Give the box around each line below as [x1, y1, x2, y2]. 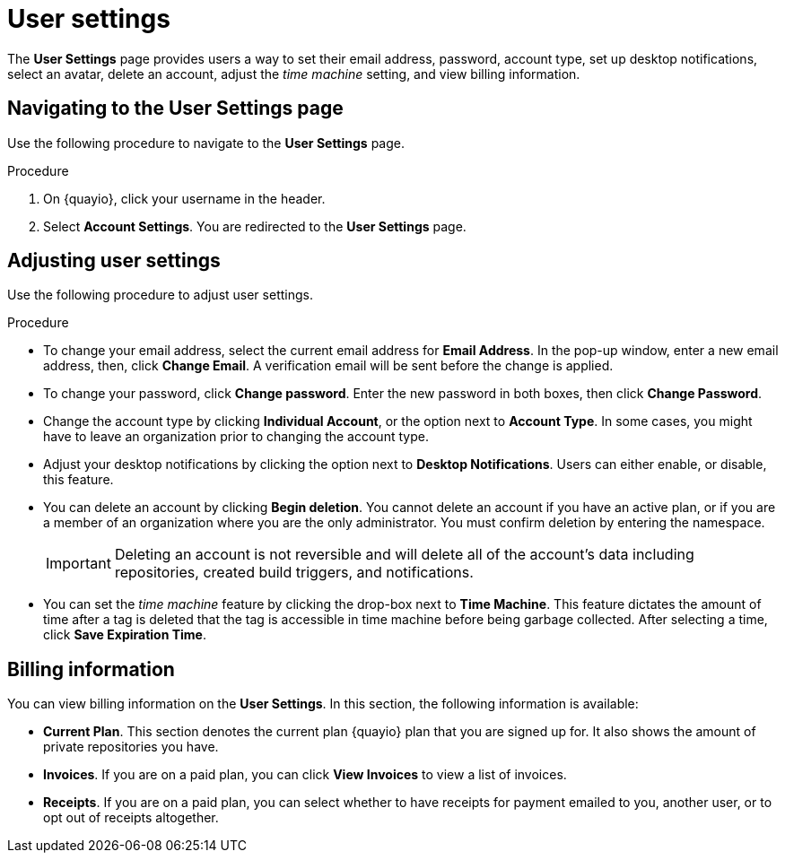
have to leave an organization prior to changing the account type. [43, 429, 429, 445]
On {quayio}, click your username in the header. [43, 190, 326, 206]
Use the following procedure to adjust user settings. [7, 287, 313, 303]
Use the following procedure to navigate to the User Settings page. [7, 135, 405, 151]
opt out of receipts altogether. [43, 810, 219, 826]
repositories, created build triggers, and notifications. [114, 563, 474, 582]
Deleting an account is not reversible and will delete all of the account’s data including [114, 545, 694, 564]
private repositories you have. [43, 739, 219, 755]
